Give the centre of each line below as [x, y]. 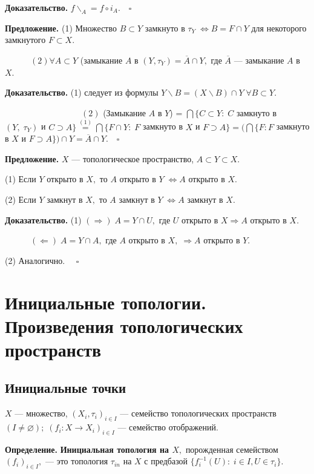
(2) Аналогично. [35, 260]
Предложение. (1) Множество [61, 28]
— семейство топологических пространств [198, 413]
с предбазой [166, 461]
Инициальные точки [66, 388]
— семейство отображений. [168, 427]
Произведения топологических [124, 325]
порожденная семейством [232, 449]
